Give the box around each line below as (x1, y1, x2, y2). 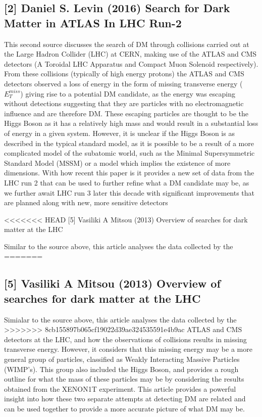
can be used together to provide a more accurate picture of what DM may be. (4, 403, 245, 413)
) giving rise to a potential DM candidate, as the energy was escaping (20, 88, 235, 99)
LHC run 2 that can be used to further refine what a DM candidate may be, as (4, 177, 249, 188)
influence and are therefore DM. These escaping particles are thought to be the (4, 108, 248, 118)
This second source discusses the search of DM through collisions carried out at (4, 38, 249, 49)
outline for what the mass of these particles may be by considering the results (4, 374, 244, 384)
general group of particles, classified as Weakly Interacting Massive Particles (4, 354, 240, 364)
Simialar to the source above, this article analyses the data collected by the (4, 314, 237, 325)
